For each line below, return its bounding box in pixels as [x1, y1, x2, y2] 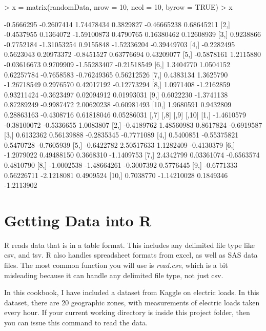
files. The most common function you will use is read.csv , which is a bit [4, 260, 228, 270]
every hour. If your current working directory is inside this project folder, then [4, 307, 250, 318]
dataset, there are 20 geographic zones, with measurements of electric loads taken [4, 297, 260, 307]
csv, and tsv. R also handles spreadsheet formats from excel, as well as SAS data [4, 249, 258, 260]
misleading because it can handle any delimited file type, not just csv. [4, 269, 223, 280]
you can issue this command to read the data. [4, 317, 148, 327]
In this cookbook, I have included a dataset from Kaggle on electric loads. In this [4, 287, 259, 298]
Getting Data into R [4, 209, 152, 230]
